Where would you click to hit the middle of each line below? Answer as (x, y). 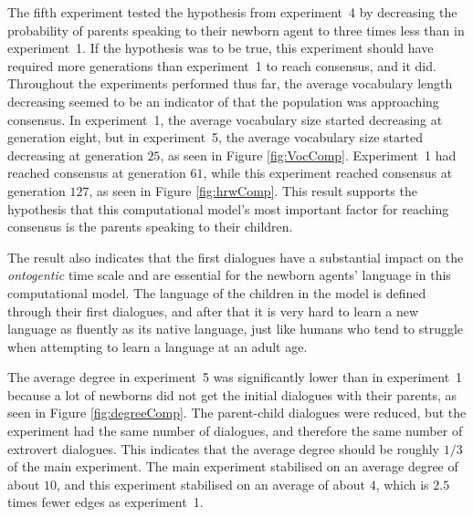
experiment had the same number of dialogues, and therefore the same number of (235, 431)
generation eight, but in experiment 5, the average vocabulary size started (215, 137)
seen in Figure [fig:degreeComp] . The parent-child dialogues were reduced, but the (237, 413)
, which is (402, 484)
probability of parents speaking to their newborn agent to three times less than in (236, 30)
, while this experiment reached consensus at (328, 173)
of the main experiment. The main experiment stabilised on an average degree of (233, 466)
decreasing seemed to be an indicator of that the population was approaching (223, 101)
